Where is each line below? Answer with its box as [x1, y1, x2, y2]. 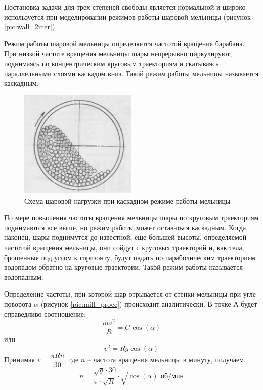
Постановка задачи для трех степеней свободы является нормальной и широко [4, 2, 246, 12]
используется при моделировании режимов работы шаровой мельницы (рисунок [4, 11, 251, 22]
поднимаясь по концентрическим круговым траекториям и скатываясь [4, 58, 219, 68]
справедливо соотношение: [4, 308, 86, 319]
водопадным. [4, 271, 43, 282]
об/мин [161, 373, 184, 380]
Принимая [4, 354, 35, 365]
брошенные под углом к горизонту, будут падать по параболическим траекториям [4, 252, 255, 262]
